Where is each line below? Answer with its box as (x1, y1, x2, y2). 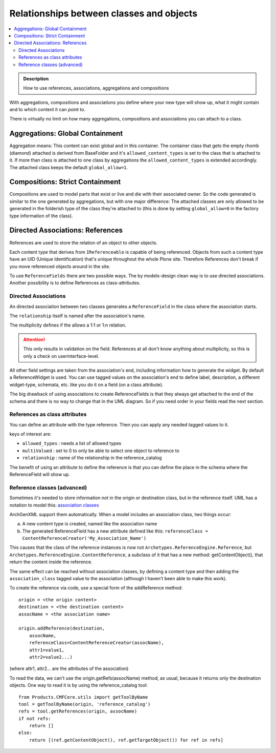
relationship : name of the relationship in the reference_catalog (22, 455, 162, 461)
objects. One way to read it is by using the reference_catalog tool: (9, 682, 148, 688)
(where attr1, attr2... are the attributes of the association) (9, 665, 129, 671)
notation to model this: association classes (9, 502, 99, 508)
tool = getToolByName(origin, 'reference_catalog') (18, 701, 151, 707)
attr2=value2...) (29, 654, 73, 660)
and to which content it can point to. (9, 107, 85, 113)
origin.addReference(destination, (18, 625, 105, 632)
